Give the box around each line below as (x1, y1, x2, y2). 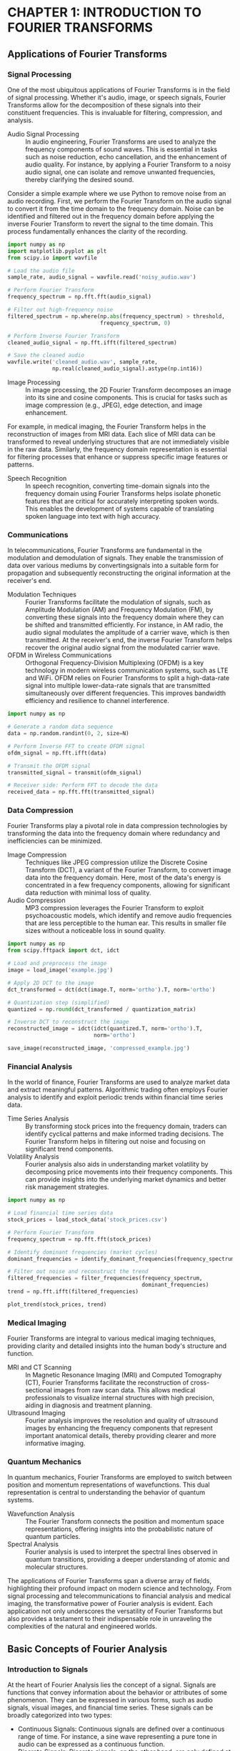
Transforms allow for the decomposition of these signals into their (7, 101, 201, 109)
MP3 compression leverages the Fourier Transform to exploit (25, 904, 204, 912)
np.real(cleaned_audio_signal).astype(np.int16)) (52, 365, 203, 372)
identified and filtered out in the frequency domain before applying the (7, 211, 214, 220)
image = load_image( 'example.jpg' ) (7, 967, 114, 974)
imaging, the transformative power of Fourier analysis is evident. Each (7, 1600, 213, 1608)
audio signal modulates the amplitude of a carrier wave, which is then (25, 628, 230, 637)
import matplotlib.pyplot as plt (7, 247, 107, 254)
